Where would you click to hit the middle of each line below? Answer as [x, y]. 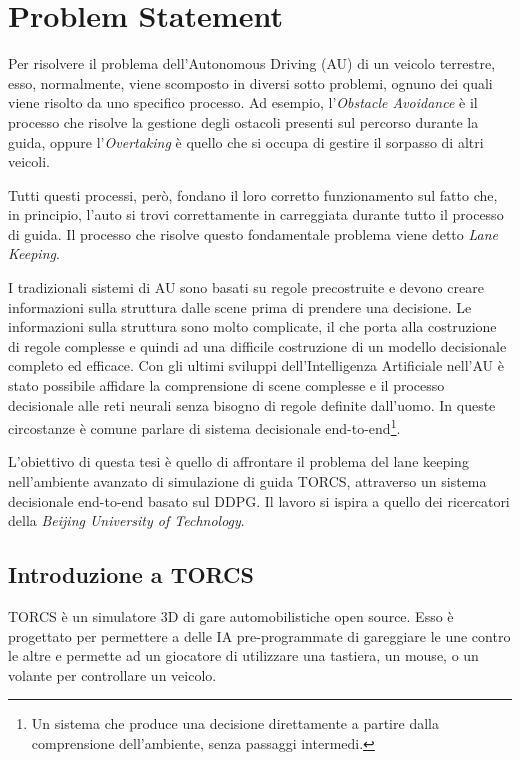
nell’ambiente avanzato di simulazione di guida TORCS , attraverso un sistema [247, 481]
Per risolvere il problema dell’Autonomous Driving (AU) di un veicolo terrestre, [252, 63]
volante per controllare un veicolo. [112, 674]
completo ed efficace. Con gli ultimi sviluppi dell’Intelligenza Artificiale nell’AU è [256, 365]
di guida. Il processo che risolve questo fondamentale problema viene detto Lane [253, 233]
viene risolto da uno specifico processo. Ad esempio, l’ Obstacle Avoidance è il [243, 102]
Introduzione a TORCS [131, 574]
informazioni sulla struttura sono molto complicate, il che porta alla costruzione [252, 326]
